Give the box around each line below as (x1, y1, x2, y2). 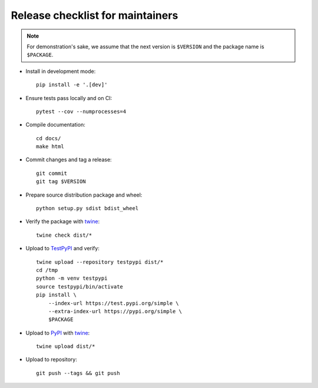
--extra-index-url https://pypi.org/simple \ (48, 308, 183, 314)
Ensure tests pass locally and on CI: (25, 94, 112, 101)
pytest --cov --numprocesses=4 (36, 108, 127, 115)
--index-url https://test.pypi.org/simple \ (48, 300, 179, 306)
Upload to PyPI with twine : (25, 329, 90, 336)
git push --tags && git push (36, 370, 120, 376)
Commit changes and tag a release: (25, 156, 112, 163)
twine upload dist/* (36, 343, 95, 350)
